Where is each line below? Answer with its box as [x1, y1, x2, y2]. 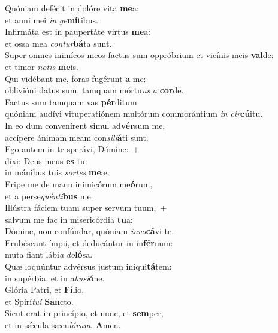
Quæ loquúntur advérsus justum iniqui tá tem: [5, 260, 172, 273]
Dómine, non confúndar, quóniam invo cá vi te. [5, 225, 174, 237]
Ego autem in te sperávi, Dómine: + [5, 143, 140, 155]
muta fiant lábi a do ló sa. [5, 248, 93, 261]
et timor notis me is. [5, 60, 78, 72]
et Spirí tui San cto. [5, 295, 74, 307]
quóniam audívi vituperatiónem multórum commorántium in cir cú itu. [5, 107, 263, 120]
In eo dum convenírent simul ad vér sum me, [5, 119, 165, 131]
